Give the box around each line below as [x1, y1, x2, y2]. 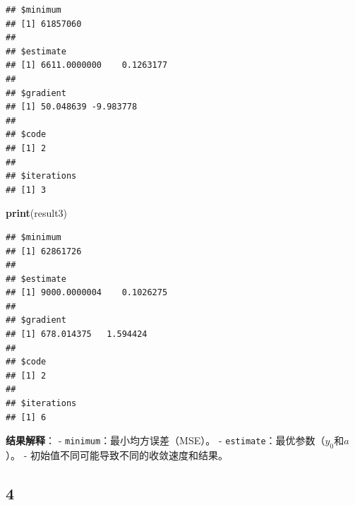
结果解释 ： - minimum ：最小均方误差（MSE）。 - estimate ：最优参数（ [6, 433, 325, 448]
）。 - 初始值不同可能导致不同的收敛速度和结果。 [6, 448, 228, 463]
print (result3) [6, 206, 68, 220]
